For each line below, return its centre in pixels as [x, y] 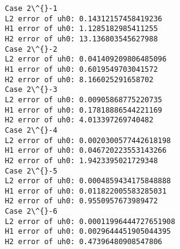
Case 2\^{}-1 [31, 9]
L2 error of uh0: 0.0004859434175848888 [88, 181]
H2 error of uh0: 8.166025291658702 [79, 79]
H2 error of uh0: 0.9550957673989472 [81, 201]
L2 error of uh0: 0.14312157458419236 [84, 19]
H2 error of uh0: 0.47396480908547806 [84, 242]
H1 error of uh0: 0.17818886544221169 [84, 110]
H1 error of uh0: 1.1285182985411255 [81, 29]
